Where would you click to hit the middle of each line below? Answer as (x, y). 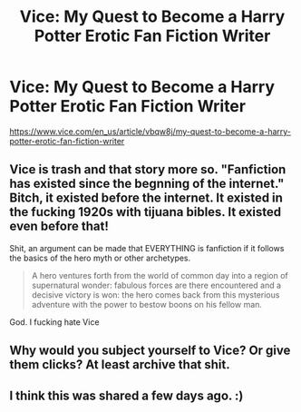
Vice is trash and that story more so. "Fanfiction (148, 170)
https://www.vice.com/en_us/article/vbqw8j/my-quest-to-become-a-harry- (150, 131)
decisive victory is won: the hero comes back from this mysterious (155, 294)
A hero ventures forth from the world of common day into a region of (160, 275)
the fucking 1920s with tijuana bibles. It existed (146, 212)
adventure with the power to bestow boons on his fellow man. (147, 304)
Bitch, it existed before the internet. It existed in (146, 198)
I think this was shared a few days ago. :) (126, 395)
